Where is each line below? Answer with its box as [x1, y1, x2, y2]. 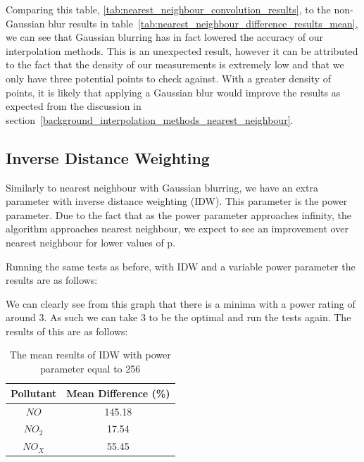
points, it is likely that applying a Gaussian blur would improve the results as [6, 85, 341, 99]
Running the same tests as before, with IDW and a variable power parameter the [6, 258, 356, 273]
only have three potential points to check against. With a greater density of [6, 70, 331, 85]
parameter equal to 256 [40, 361, 141, 376]
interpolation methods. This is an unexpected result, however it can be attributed [6, 43, 358, 58]
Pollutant [11, 385, 57, 400]
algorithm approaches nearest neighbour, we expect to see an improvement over [6, 221, 349, 236]
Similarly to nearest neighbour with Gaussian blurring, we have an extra [6, 180, 318, 194]
